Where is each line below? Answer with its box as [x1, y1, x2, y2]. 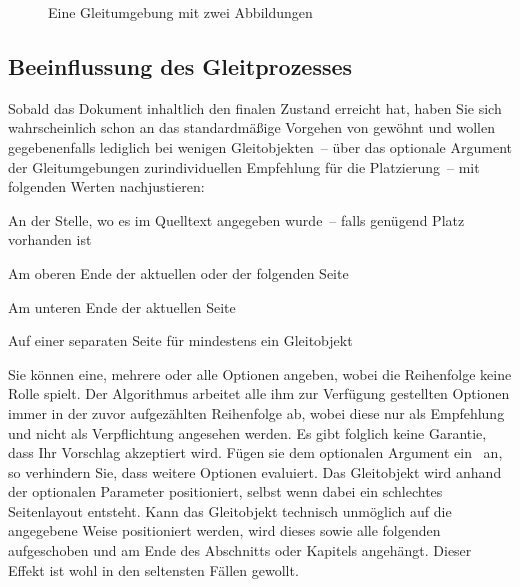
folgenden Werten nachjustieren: [8, 176, 205, 197]
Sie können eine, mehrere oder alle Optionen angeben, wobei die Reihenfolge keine [8, 363, 512, 384]
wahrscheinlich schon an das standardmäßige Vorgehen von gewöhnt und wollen [8, 117, 495, 138]
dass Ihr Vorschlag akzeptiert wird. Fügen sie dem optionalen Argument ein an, [8, 442, 503, 463]
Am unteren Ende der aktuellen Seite [8, 296, 236, 317]
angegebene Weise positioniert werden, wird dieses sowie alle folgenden [8, 520, 441, 541]
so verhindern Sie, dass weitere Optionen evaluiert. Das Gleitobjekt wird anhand [8, 461, 502, 482]
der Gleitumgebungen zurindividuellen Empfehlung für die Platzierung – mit [8, 156, 480, 177]
